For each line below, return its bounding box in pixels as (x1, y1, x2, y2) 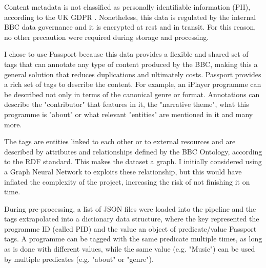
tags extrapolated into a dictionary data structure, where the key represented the (4, 213, 259, 224)
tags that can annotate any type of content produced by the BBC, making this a (4, 58, 258, 69)
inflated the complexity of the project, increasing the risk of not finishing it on (4, 176, 250, 187)
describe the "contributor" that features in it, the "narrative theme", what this (4, 99, 249, 109)
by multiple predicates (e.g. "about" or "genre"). (4, 253, 154, 264)
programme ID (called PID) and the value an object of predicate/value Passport (4, 223, 257, 234)
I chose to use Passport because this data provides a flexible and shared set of (4, 49, 249, 59)
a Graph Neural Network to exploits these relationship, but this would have (4, 166, 242, 176)
